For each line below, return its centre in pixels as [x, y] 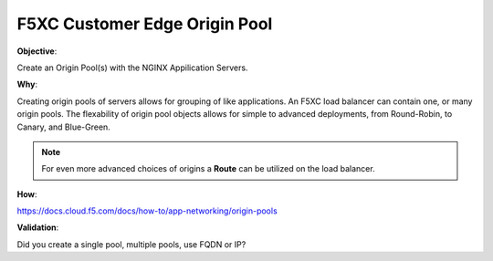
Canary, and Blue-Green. [64, 127]
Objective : [37, 51]
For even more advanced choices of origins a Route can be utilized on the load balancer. [208, 169]
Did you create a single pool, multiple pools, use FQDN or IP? [131, 244]
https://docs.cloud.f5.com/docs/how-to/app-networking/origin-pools [147, 211]
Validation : [38, 227]
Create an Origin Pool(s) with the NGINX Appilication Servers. [132, 68]
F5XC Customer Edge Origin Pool [145, 24]
